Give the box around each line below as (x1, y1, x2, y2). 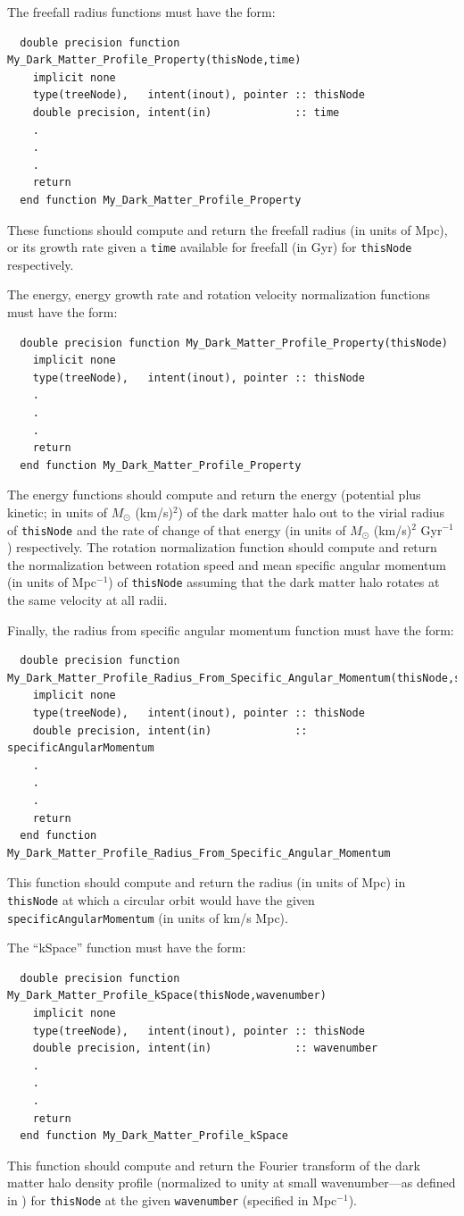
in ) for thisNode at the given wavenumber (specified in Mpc (7, 1190, 337, 1209)
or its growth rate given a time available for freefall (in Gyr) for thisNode (7, 238, 412, 256)
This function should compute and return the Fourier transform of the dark (7, 1155, 420, 1174)
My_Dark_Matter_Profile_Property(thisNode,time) (7, 54, 302, 67)
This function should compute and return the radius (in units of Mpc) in (7, 873, 406, 892)
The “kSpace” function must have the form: (7, 938, 246, 957)
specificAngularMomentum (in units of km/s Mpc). (7, 908, 288, 927)
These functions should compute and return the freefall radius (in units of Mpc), (7, 220, 448, 239)
